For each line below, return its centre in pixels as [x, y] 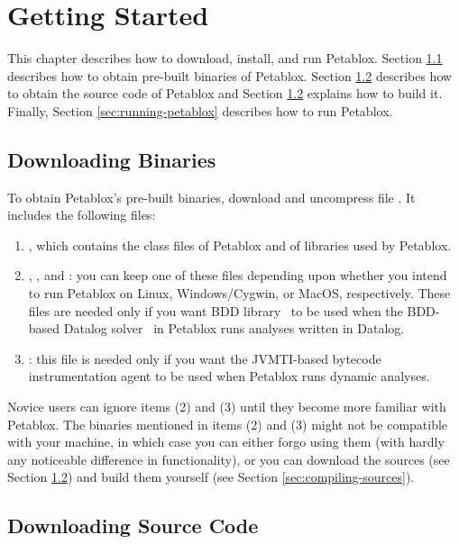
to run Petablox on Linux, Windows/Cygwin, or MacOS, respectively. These [239, 293]
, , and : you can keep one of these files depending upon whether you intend [238, 275]
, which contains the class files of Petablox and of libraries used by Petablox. [240, 245]
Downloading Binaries [112, 159]
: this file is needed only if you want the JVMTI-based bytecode [205, 358]
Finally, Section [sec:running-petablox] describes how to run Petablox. [200, 110]
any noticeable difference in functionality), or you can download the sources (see [229, 459]
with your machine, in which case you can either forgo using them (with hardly [226, 442]
